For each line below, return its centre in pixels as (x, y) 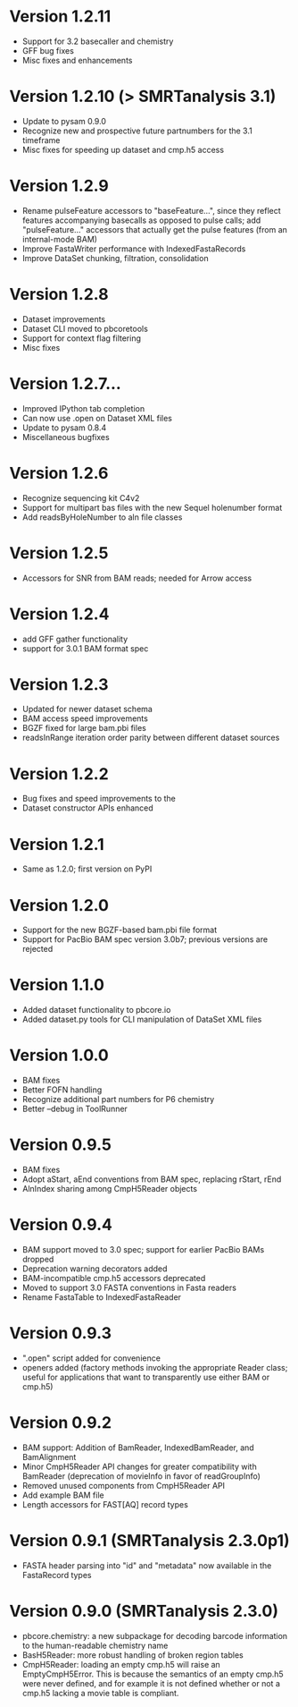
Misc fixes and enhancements (77, 60)
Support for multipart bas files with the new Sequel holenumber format (152, 507)
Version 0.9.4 (61, 1225)
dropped (38, 1259)
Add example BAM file (63, 1495)
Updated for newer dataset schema (87, 709)
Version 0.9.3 (60, 1333)
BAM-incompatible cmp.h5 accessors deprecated (114, 1278)
